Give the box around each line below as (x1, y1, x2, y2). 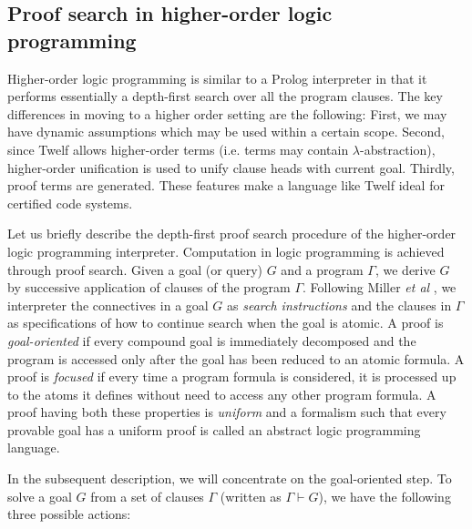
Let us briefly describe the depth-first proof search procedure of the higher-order (7, 224, 457, 243)
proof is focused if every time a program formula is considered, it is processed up (7, 367, 457, 386)
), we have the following (318, 486, 451, 505)
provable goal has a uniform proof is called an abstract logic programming (7, 420, 421, 439)
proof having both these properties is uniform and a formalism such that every (7, 402, 446, 422)
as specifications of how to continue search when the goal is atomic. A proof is (7, 313, 444, 332)
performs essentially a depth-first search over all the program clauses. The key (7, 86, 443, 106)
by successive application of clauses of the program (7, 278, 291, 297)
